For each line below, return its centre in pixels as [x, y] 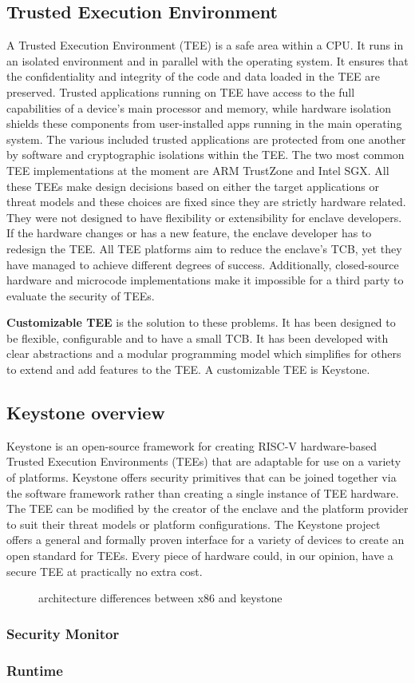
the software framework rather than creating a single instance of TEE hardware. [203, 492]
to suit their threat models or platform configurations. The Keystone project [194, 524]
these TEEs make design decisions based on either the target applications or [193, 186]
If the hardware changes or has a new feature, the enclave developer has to [189, 233]
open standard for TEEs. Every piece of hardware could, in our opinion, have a [200, 556]
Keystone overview [86, 413]
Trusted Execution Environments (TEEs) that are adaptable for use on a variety [204, 461]
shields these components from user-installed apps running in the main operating [204, 123]
